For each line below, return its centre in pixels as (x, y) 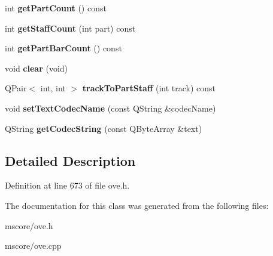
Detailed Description (70, 160)
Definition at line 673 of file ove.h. (67, 185)
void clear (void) (37, 68)
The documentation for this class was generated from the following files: (137, 205)
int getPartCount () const (56, 8)
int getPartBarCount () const (63, 48)
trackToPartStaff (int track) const (149, 88)
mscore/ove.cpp (33, 246)
